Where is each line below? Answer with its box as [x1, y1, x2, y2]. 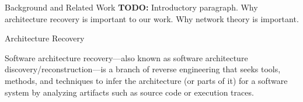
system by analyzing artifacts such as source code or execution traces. [5, 86, 254, 98]
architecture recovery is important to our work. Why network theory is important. [5, 12, 299, 24]
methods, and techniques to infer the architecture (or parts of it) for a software [5, 74, 288, 86]
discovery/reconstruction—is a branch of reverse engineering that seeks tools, [5, 63, 281, 75]
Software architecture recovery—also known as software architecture [5, 51, 248, 64]
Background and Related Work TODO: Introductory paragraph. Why [5, 1, 258, 13]
